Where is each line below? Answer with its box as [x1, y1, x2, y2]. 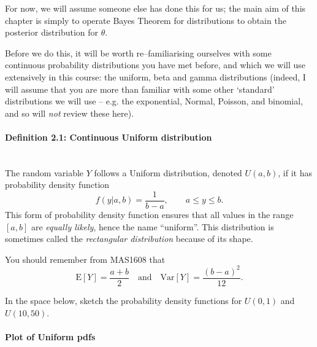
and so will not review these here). [5, 106, 134, 119]
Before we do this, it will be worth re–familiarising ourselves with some [5, 46, 272, 59]
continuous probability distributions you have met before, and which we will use [5, 58, 306, 71]
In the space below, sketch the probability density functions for [5, 294, 242, 306]
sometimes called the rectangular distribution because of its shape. [5, 232, 253, 245]
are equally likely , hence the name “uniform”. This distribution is [31, 220, 274, 233]
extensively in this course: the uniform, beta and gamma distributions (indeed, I [5, 70, 306, 83]
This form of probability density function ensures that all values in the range [5, 208, 294, 220]
